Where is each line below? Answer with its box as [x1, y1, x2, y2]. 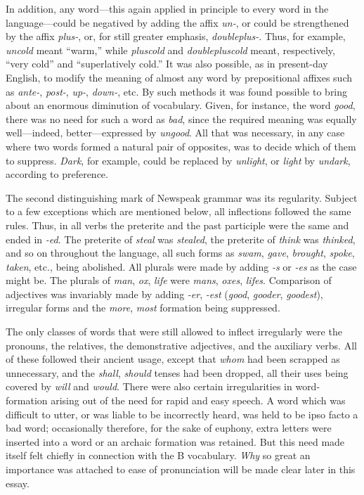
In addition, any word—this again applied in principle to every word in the [6, 1, 329, 15]
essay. [6, 475, 30, 490]
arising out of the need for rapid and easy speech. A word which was [51, 393, 346, 408]
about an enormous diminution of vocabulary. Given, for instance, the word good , [6, 98, 356, 112]
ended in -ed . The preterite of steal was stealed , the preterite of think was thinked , [6, 231, 356, 246]
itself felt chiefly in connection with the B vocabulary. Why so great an [6, 448, 311, 463]
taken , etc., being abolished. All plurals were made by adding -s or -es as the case [6, 259, 357, 274]
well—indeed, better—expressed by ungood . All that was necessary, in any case [6, 125, 345, 140]
